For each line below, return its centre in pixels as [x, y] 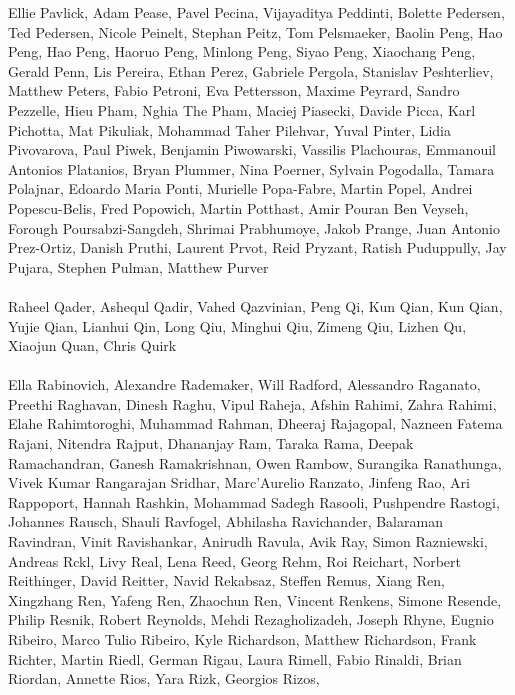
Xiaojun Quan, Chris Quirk [92, 345]
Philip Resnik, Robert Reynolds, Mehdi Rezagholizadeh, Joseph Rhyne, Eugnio [251, 619]
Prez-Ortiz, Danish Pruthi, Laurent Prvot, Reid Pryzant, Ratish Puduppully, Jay [257, 247]
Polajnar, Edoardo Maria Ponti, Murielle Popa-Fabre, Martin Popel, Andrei [240, 188]
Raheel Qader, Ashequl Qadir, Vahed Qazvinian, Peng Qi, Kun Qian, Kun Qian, [255, 305]
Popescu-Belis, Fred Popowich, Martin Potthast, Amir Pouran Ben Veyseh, [238, 207]
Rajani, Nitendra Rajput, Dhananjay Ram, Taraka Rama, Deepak [211, 443]
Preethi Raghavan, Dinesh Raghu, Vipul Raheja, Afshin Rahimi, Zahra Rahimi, [252, 403]
